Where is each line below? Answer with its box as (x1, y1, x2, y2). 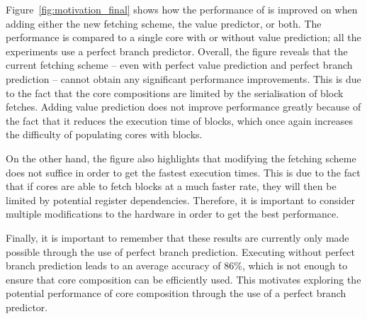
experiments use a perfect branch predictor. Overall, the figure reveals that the (6, 43, 348, 58)
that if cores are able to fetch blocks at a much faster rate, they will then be (6, 179, 337, 194)
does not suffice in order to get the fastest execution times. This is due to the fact (6, 164, 361, 179)
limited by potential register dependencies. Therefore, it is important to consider (6, 192, 355, 207)
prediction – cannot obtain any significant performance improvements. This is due (6, 71, 361, 86)
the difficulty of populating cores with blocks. (6, 127, 203, 142)
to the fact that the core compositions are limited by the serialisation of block (6, 85, 344, 100)
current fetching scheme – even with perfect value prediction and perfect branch (6, 57, 353, 72)
